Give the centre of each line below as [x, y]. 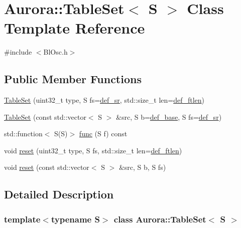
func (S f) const [103, 134]
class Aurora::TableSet [160, 219]
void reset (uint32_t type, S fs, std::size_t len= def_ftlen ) [93, 150]
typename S [75, 219]
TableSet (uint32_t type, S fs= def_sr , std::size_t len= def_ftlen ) [104, 100]
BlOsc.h [55, 52]
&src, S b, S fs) [142, 167]
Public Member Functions [73, 79]
